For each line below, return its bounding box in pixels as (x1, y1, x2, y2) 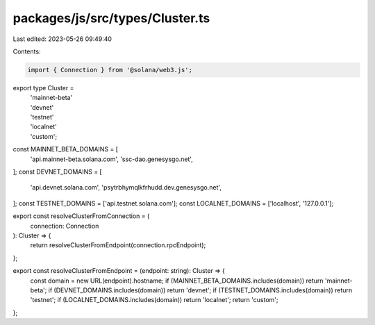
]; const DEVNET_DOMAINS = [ (12, 167, 102, 176)
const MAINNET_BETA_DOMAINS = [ (12, 145, 118, 153)
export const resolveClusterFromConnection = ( (12, 212, 150, 220)
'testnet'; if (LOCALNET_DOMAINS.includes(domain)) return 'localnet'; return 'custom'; (30, 296, 278, 304)
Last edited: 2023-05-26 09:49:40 (12, 35, 112, 43)
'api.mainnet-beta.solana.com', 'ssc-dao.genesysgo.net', (30, 155, 194, 163)
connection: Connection (30, 222, 99, 230)
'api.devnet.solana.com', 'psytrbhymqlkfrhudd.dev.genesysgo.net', (30, 183, 222, 192)
